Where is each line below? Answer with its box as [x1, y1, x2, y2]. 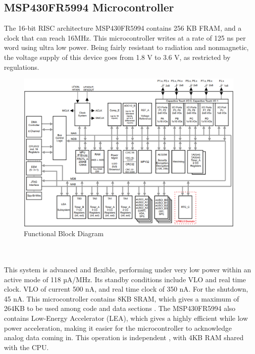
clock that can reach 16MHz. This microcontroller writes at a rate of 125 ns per [4, 32, 246, 43]
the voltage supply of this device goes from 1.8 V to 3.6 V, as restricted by [4, 51, 231, 62]
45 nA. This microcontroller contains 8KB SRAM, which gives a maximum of [4, 293, 239, 303]
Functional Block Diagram [24, 228, 104, 239]
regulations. [4, 61, 39, 72]
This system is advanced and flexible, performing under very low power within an [4, 264, 252, 275]
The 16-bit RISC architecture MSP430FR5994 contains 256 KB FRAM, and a [4, 23, 242, 33]
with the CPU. [4, 342, 49, 352]
